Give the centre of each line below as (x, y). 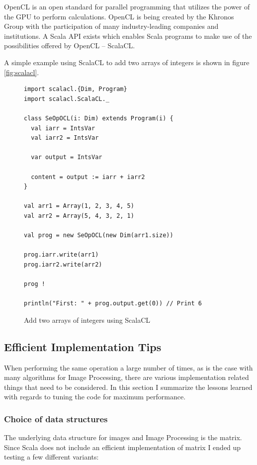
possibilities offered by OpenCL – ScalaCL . (70, 46)
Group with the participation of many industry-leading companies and (111, 26)
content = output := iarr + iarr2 (88, 177)
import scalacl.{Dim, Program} (76, 89)
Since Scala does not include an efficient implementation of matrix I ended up (123, 447)
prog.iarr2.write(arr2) (63, 264)
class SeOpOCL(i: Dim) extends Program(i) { (99, 118)
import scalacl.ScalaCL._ (67, 99)
